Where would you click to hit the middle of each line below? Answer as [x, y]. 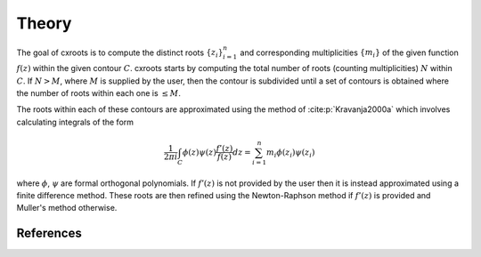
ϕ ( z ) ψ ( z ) [200, 152]
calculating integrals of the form [75, 122]
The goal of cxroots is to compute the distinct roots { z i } [120, 53]
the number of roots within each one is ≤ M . [99, 92]
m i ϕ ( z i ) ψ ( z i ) [290, 153]
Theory [44, 23]
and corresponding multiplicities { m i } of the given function [349, 53]
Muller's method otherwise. [67, 208]
